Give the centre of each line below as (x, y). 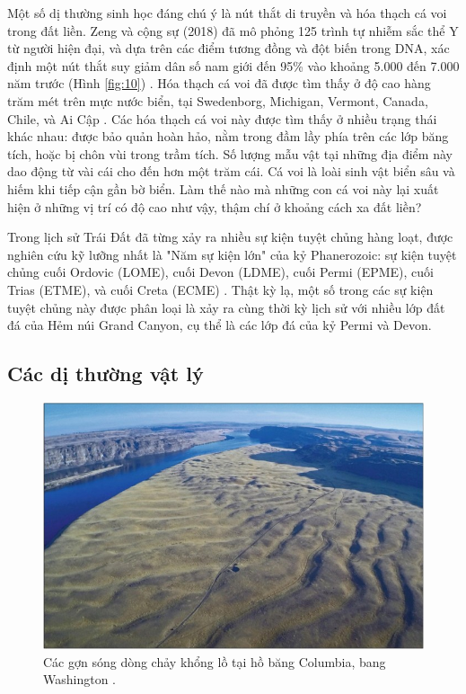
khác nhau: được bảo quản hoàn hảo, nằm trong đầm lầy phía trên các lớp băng (228, 136)
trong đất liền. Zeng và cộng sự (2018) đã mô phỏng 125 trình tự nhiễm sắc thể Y (233, 30)
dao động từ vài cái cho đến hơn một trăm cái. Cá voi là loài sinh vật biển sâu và (231, 171)
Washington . (80, 679)
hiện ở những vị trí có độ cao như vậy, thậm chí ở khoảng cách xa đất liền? (215, 206)
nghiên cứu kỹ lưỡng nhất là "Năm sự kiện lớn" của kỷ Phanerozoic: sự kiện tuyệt (232, 254)
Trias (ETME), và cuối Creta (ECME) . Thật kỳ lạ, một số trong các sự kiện (220, 289)
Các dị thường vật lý (106, 374)
